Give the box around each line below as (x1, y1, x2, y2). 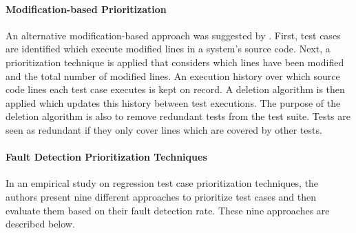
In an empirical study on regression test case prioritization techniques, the (6, 176, 319, 190)
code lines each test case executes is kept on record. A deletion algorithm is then (6, 82, 345, 97)
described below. (6, 216, 75, 231)
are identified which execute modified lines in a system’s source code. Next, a (6, 41, 331, 56)
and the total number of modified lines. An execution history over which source (6, 68, 340, 83)
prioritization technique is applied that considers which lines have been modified (6, 54, 344, 69)
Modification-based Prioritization (6, 1, 167, 16)
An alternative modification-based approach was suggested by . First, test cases (6, 28, 341, 42)
